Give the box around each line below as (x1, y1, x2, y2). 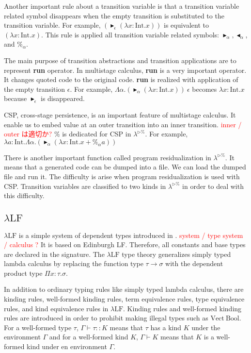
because (4, 93, 27, 103)
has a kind (150, 322, 181, 332)
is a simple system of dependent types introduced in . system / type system (18, 230, 243, 240)
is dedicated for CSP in (62, 129, 131, 139)
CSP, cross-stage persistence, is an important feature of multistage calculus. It (4, 109, 236, 119)
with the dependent (165, 258, 223, 269)
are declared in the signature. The (4, 249, 105, 259)
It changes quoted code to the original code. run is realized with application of (4, 74, 238, 84)
